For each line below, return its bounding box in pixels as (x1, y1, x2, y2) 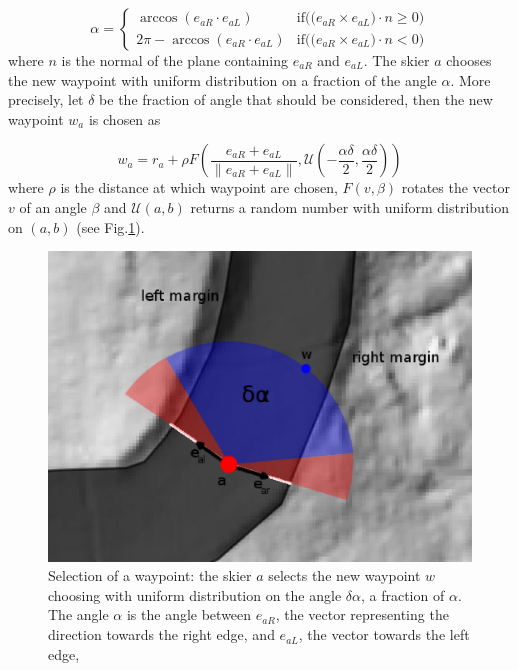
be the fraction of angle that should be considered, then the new (99, 89, 493, 110)
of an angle (19, 196, 87, 217)
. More (450, 69, 491, 90)
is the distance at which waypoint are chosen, (60, 177, 338, 198)
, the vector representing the (275, 604, 449, 625)
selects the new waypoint (268, 565, 421, 586)
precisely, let (8, 89, 84, 110)
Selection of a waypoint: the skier (48, 565, 252, 586)
